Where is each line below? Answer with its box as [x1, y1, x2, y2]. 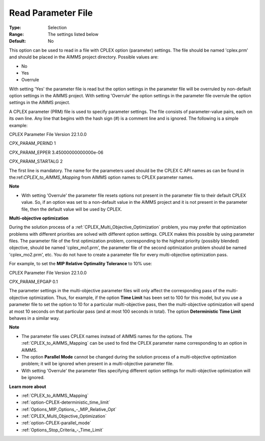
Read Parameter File [9, 7, 93, 18]
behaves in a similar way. [9, 315, 60, 321]
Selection [48, 25, 67, 30]
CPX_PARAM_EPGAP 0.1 [9, 279, 58, 285]
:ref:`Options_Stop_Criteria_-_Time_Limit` [21, 427, 104, 433]
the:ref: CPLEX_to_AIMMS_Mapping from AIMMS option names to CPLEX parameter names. [9, 174, 194, 180]
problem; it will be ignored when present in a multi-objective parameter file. [21, 361, 174, 367]
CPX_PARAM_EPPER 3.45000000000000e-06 [9, 149, 104, 155]
